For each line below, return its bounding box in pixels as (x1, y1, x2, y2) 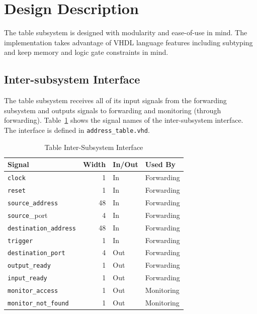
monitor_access (8, 287, 58, 295)
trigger (8, 237, 33, 245)
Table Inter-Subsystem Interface (44, 141, 143, 152)
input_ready (8, 275, 47, 282)
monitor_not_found (8, 300, 69, 307)
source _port (8, 209, 48, 220)
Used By (145, 159, 176, 170)
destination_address (8, 224, 76, 232)
